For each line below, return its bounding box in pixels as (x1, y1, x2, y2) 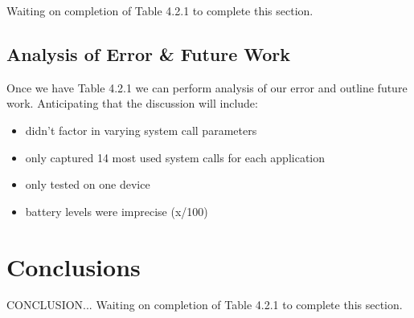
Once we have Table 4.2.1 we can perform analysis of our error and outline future (6, 79, 408, 96)
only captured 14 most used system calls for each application (25, 149, 326, 165)
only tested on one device (25, 176, 150, 193)
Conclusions (6, 250, 141, 283)
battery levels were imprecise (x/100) (25, 202, 208, 219)
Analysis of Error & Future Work (6, 41, 291, 66)
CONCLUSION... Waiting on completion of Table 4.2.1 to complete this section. (6, 296, 403, 313)
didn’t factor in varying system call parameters (25, 121, 257, 138)
